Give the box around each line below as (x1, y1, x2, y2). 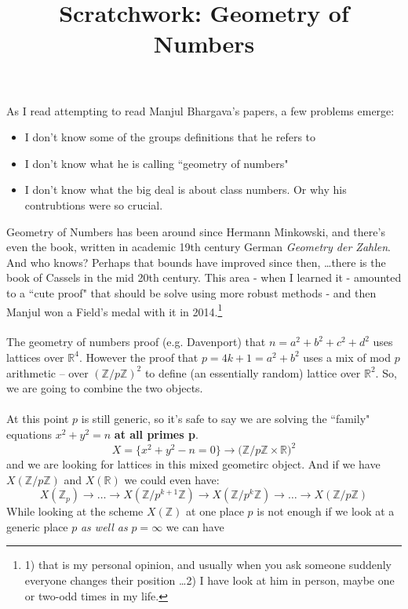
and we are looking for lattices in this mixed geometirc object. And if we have (6, 456, 381, 472)
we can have (166, 518, 224, 534)
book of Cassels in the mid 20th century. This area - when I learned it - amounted (6, 269, 402, 286)
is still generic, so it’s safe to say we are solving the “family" (81, 410, 370, 427)
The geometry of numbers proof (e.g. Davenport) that (6, 334, 266, 350)
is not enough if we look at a (257, 503, 395, 520)
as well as (80, 518, 128, 534)
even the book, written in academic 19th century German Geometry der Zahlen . (6, 239, 392, 255)
